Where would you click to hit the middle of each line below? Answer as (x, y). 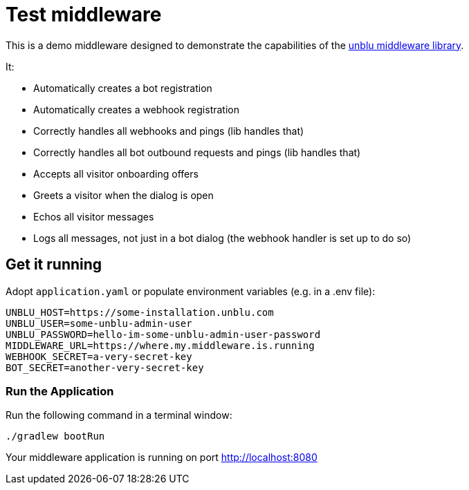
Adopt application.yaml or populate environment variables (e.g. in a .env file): (191, 291)
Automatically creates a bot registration (123, 88)
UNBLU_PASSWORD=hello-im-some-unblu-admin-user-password (163, 334)
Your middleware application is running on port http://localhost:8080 (162, 458)
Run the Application (60, 391)
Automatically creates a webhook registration (136, 109)
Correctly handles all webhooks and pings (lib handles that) (169, 131)
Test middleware (84, 15)
